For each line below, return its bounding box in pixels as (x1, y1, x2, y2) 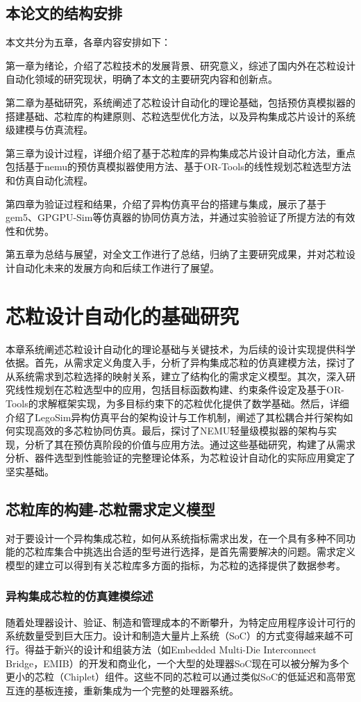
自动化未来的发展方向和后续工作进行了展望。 (15, 260, 219, 275)
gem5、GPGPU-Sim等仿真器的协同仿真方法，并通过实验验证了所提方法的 (6, 210, 336, 225)
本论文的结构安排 (6, 2, 122, 24)
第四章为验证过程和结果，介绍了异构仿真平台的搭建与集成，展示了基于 (6, 196, 326, 211)
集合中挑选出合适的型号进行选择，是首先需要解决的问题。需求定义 (53, 544, 355, 559)
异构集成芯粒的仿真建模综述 (6, 587, 153, 605)
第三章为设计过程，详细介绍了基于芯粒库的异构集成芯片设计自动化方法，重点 (6, 145, 355, 160)
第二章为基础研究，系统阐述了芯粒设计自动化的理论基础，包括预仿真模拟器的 (6, 95, 355, 109)
